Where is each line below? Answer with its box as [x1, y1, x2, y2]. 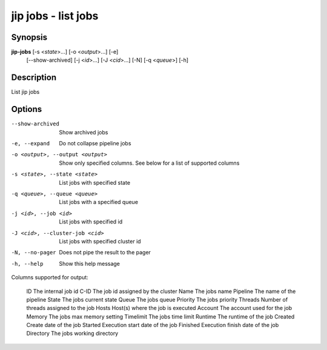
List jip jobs [11, 88, 40, 96]
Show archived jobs [59, 128, 108, 136]
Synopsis [11, 32, 48, 42]
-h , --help [11, 260, 44, 267]
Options [11, 104, 42, 114]
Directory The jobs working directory [26, 330, 119, 337]
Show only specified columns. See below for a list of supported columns [59, 159, 240, 167]
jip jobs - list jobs [11, 9, 99, 22]
